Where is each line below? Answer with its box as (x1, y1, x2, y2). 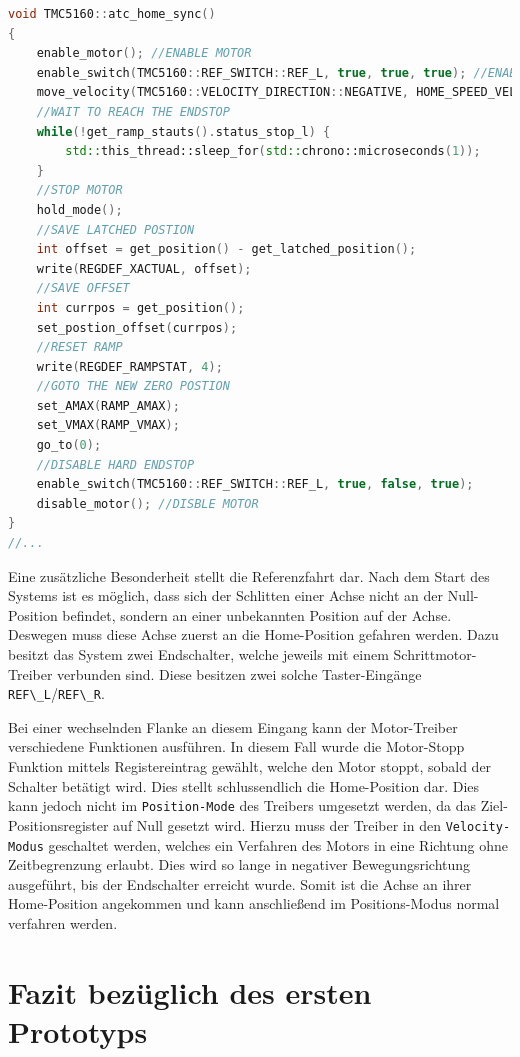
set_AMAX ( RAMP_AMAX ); (36, 398, 180, 413)
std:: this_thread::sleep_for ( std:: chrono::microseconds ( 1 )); (65, 144, 481, 159)
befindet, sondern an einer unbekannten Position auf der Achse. (62, 604, 452, 625)
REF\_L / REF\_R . (8, 683, 105, 704)
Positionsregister (8, 814, 109, 835)
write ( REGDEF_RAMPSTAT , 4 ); (36, 359, 223, 374)
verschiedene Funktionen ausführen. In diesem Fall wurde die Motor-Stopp (8, 736, 465, 757)
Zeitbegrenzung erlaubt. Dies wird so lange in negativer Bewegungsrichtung (8, 854, 471, 875)
